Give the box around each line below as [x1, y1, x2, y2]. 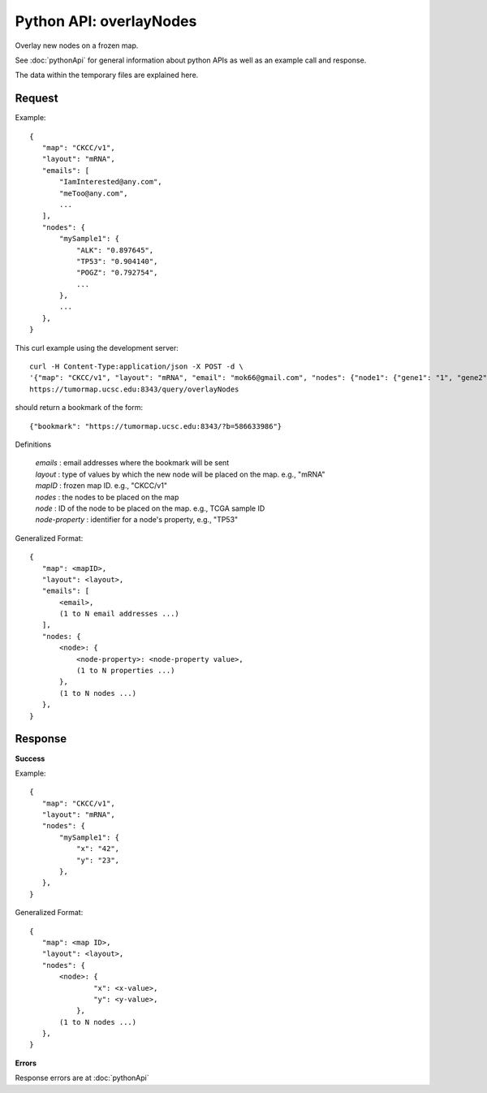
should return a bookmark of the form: [15, 403, 144, 413]
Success [15, 754, 45, 763]
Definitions [15, 439, 52, 449]
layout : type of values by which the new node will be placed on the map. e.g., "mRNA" [35, 469, 325, 479]
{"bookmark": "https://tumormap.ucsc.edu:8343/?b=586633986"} [29, 421, 282, 430]
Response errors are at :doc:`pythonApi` [15, 1073, 149, 1083]
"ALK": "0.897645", [75, 245, 154, 255]
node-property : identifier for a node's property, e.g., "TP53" [35, 515, 239, 525]
